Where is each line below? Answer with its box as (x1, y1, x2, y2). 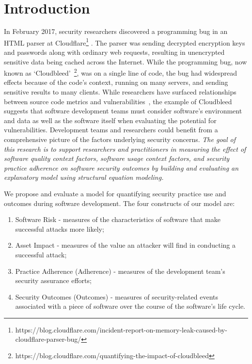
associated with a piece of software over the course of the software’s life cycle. (15, 301, 245, 311)
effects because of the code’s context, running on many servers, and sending (4, 77, 228, 87)
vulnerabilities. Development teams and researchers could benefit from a (4, 125, 218, 135)
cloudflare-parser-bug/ (15, 334, 81, 344)
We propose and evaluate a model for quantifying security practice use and (4, 188, 226, 198)
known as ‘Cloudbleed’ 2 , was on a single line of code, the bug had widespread (4, 66, 237, 78)
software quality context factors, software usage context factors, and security (4, 153, 230, 163)
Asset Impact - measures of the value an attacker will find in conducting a (15, 240, 236, 250)
